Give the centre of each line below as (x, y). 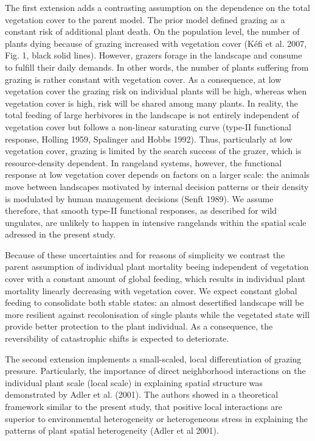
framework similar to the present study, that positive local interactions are (144, 406)
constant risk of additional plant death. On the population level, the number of (152, 31)
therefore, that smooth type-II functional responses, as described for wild (141, 210)
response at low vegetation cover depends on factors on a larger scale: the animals (157, 175)
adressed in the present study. (60, 234)
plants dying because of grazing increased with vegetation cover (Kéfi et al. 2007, (156, 43)
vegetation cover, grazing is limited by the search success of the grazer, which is (153, 151)
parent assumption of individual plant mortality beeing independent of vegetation (157, 266)
